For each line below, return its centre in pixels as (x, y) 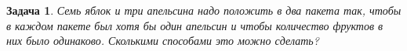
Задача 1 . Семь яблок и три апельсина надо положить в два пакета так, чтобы (204, 10)
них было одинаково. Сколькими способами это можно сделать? (163, 41)
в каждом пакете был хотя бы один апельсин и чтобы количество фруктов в (195, 25)
